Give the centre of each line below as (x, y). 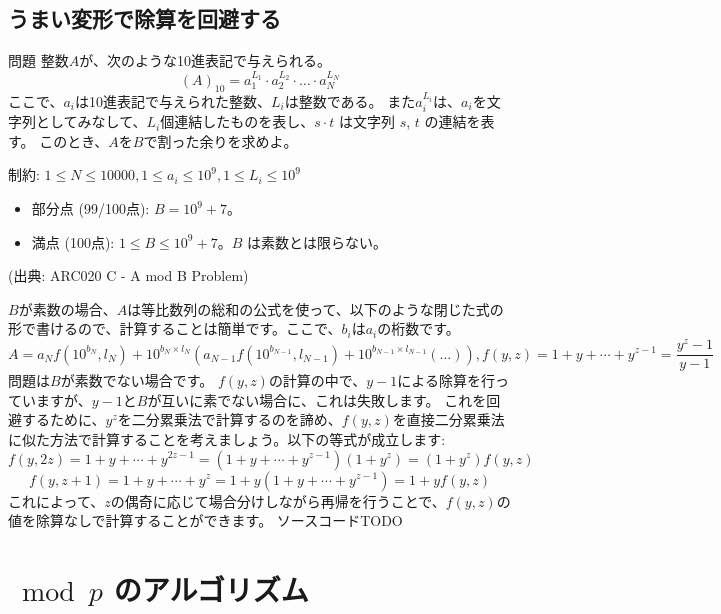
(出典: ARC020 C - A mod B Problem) (128, 275)
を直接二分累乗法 (448, 419)
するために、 (63, 419)
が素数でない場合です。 (137, 380)
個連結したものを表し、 (237, 121)
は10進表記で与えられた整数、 (173, 100)
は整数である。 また (350, 100)
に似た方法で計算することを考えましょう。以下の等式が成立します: (227, 438)
